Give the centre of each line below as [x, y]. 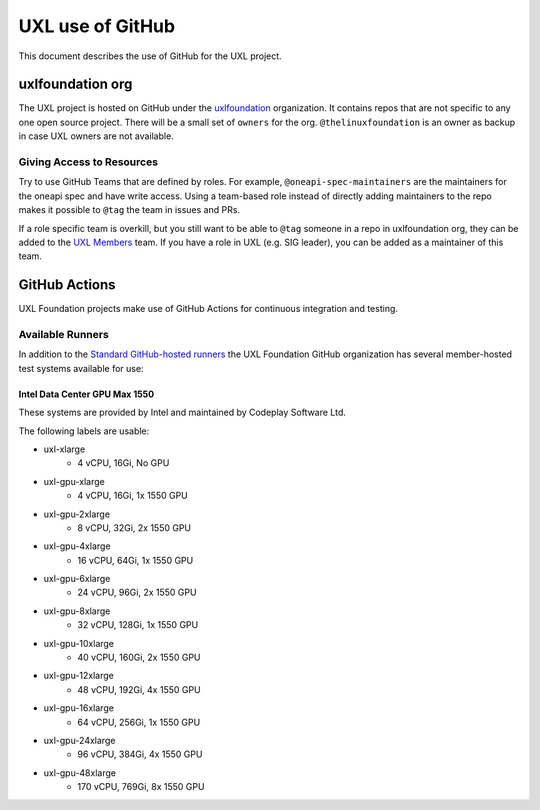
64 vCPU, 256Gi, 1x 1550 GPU [139, 722]
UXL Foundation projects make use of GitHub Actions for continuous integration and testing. [208, 309]
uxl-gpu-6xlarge [77, 579]
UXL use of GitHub [96, 26]
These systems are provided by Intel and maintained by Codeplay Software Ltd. [182, 412]
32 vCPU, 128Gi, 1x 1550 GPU [138, 625]
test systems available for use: [81, 368]
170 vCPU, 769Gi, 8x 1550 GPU [141, 787]
